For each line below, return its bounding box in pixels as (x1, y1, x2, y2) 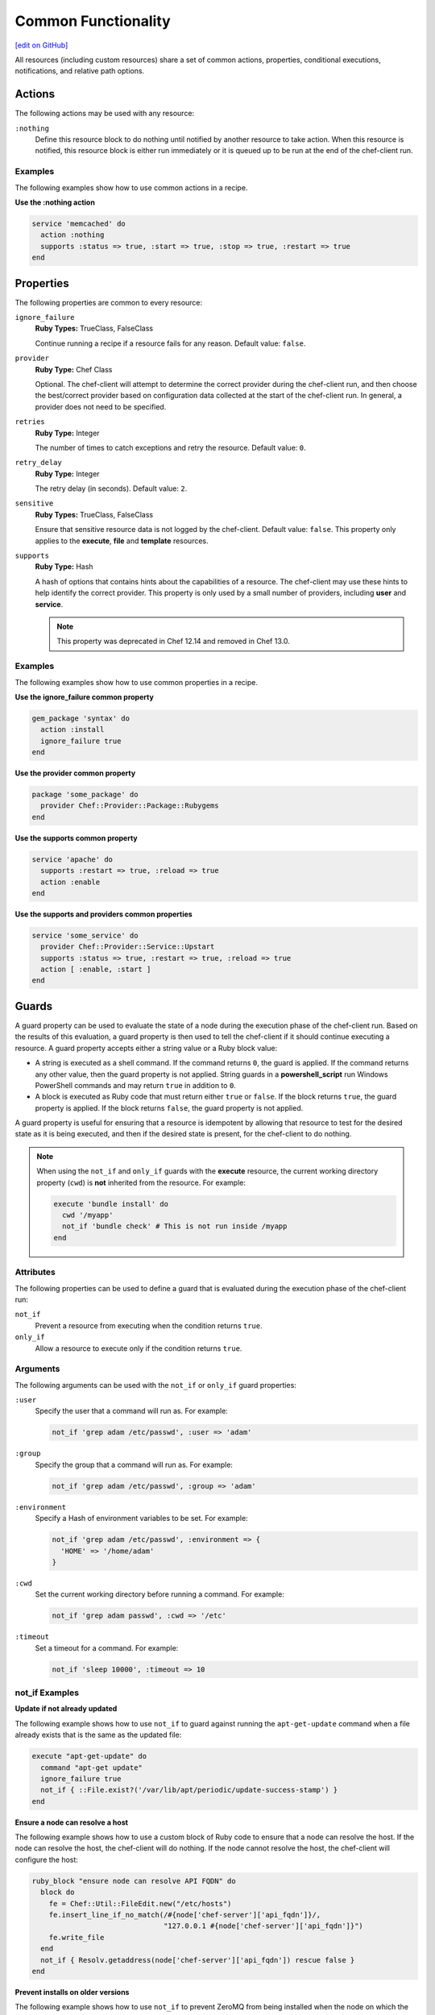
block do (40, 1888, 75, 1897)
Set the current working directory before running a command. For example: (35, 1589, 285, 1599)
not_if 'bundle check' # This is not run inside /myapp (61, 1222, 288, 1231)
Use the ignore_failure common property (14, 692, 155, 701)
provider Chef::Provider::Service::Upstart (40, 942, 215, 951)
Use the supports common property (14, 833, 138, 842)
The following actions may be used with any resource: (14, 109, 195, 118)
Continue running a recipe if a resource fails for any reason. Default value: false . (35, 339, 306, 348)
